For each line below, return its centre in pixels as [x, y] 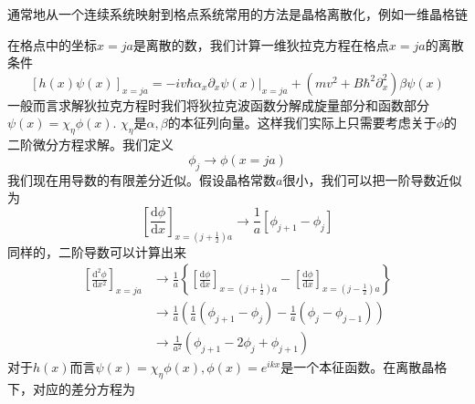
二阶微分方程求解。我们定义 [90, 145]
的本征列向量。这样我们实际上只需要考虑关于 [302, 123]
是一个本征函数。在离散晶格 [364, 367]
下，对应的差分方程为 [71, 389]
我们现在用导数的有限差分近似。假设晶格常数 [142, 179]
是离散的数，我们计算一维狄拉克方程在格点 [261, 44]
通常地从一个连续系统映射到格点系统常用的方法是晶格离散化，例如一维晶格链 [237, 14]
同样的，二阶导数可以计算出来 [97, 251]
